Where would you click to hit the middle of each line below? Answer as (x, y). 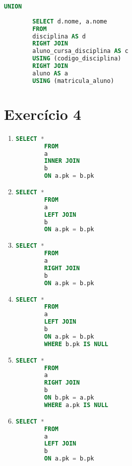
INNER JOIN (62, 161)
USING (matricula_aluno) (73, 81)
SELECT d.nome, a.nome (70, 21)
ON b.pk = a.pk (69, 398)
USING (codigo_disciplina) (77, 59)
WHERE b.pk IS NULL (76, 344)
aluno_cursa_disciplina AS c (80, 51)
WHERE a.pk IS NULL (76, 405)
